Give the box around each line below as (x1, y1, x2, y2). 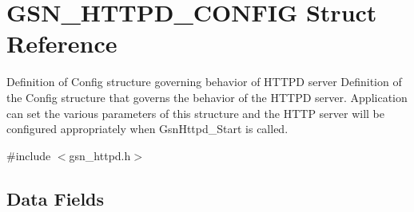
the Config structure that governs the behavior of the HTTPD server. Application (6, 88, 408, 105)
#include (6, 147, 51, 163)
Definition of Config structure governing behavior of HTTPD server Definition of (6, 73, 402, 90)
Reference (6, 27, 117, 60)
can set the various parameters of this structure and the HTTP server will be (6, 104, 385, 121)
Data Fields (6, 186, 105, 210)
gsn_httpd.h (69, 147, 131, 163)
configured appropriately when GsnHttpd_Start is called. (6, 120, 289, 137)
